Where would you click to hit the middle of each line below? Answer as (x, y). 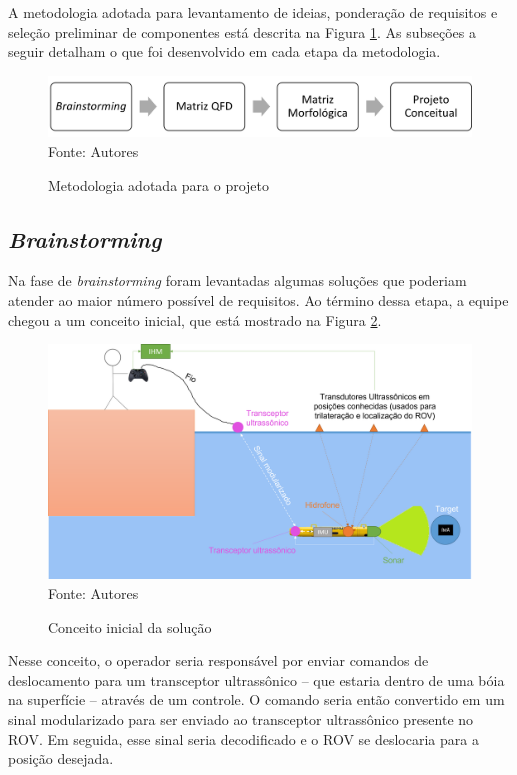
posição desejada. (61, 758)
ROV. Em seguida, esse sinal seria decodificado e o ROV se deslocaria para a (243, 738)
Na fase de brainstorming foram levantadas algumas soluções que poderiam (237, 280)
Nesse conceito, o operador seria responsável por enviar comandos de (218, 660)
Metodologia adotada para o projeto (159, 184)
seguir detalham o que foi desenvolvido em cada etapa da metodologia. (224, 51)
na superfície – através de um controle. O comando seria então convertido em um (256, 699)
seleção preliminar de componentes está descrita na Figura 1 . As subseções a (242, 31)
